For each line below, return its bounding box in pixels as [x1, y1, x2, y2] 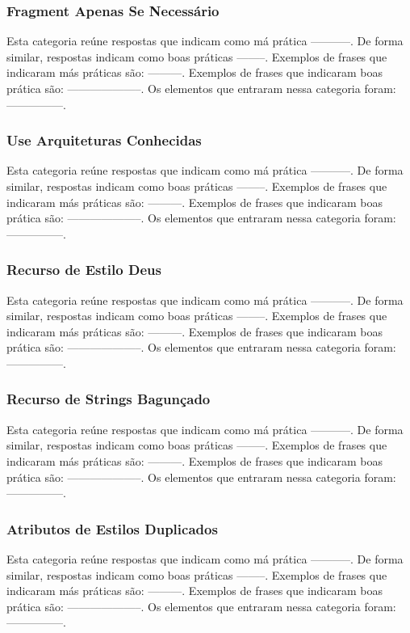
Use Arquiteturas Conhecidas [6, 130, 202, 150]
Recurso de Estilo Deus [6, 260, 161, 280]
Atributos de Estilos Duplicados [6, 518, 218, 538]
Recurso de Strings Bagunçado [6, 389, 211, 409]
